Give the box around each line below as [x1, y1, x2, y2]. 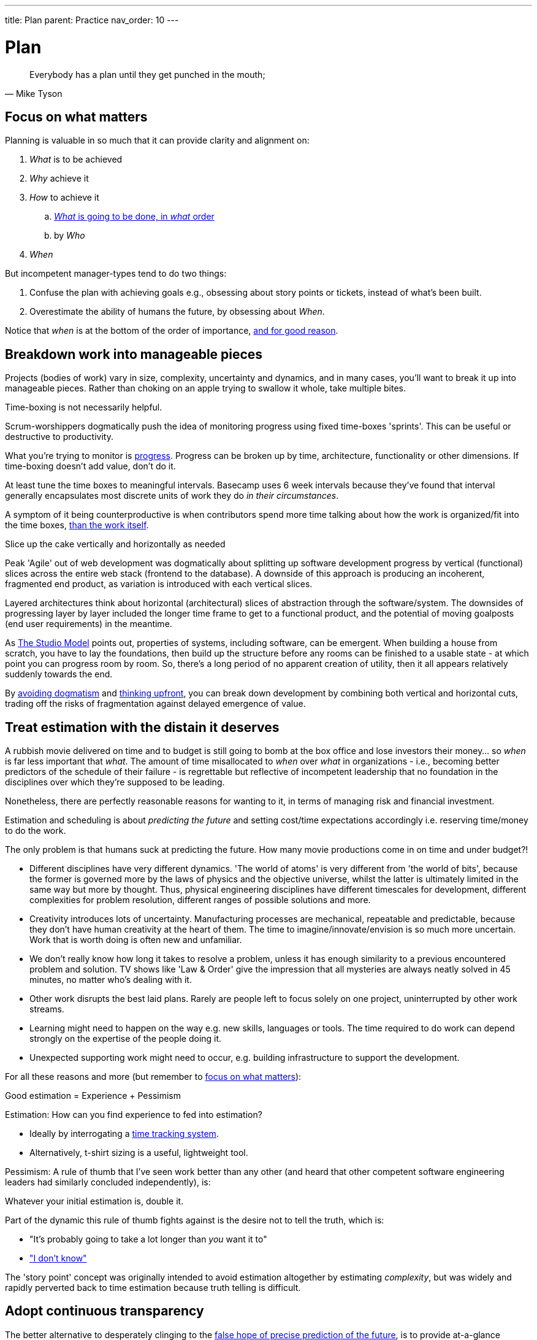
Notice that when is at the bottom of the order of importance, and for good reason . [5, 325, 338, 336]
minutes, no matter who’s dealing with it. [29, 974, 192, 985]
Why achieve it [29, 173, 89, 184]
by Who [54, 230, 85, 241]
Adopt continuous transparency [5, 1303, 204, 1319]
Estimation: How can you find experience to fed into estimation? [5, 1109, 262, 1120]
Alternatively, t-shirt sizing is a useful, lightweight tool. [29, 1147, 248, 1158]
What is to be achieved [29, 154, 123, 165]
